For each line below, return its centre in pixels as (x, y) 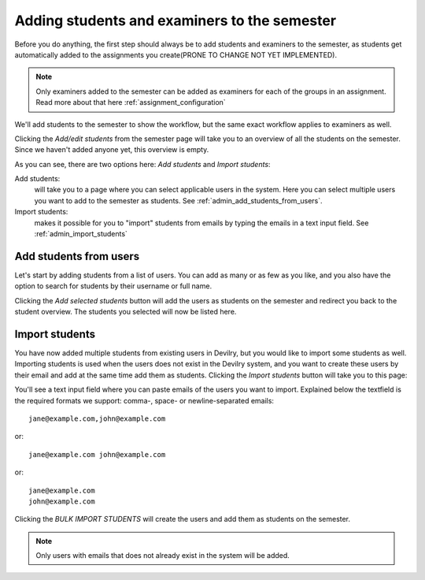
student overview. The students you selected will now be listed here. (126, 312)
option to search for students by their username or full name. (113, 286)
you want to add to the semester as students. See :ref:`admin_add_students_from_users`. (178, 200)
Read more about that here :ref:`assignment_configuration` (131, 102)
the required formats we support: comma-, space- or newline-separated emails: (144, 400)
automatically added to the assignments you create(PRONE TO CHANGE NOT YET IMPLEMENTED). (176, 54)
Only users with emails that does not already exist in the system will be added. (163, 556)
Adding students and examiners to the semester (176, 20)
